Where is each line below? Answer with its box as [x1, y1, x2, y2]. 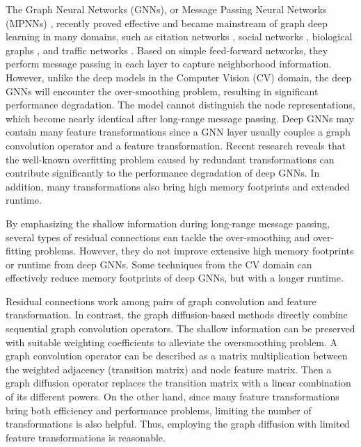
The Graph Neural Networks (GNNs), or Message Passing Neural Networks [6, 2, 327, 16]
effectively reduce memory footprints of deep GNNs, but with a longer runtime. [6, 270, 344, 285]
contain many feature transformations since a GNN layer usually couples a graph [6, 124, 351, 139]
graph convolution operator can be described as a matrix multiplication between [6, 348, 348, 363]
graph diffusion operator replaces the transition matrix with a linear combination [6, 375, 351, 390]
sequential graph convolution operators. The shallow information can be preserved [6, 321, 355, 336]
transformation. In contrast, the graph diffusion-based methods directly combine [6, 307, 348, 322]
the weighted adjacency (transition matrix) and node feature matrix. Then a [6, 361, 332, 376]
